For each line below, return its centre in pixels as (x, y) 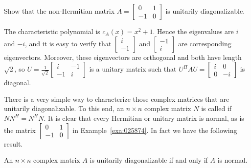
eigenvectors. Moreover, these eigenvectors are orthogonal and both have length (123, 57)
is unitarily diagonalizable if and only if (149, 160)
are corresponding (205, 43)
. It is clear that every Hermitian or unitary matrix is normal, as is (144, 118)
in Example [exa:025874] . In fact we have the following (155, 130)
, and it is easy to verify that (68, 43)
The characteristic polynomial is (52, 31)
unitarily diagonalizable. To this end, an (64, 108)
